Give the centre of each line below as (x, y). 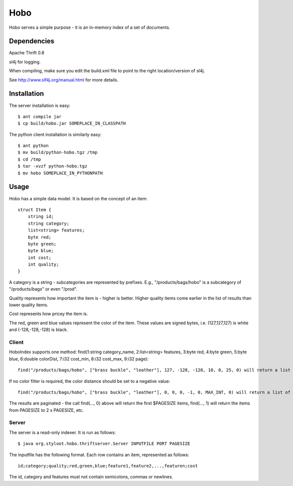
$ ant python (33, 146)
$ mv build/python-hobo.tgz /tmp (58, 152)
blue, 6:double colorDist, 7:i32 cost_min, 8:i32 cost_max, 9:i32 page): (79, 359)
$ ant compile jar (40, 116)
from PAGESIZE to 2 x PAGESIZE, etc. (46, 410)
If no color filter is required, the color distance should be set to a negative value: (90, 381)
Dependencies (32, 41)
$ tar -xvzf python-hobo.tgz (52, 166)
